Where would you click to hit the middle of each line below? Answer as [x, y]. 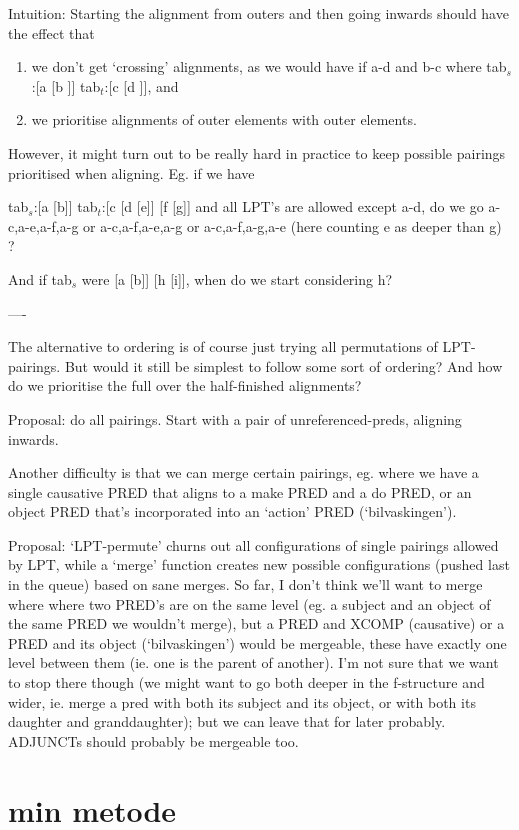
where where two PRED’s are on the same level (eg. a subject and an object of [249, 603]
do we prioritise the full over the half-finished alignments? [185, 385]
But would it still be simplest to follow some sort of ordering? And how [283, 365]
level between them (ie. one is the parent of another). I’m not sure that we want [253, 662]
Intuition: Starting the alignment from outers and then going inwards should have [258, 13]
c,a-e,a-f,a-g [43, 225]
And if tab [40, 278]
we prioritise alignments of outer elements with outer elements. [224, 119]
